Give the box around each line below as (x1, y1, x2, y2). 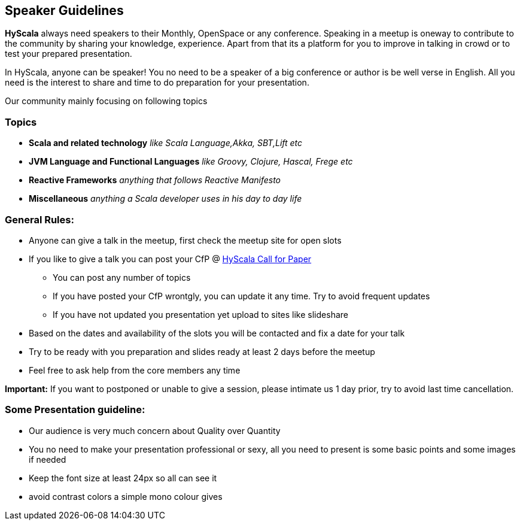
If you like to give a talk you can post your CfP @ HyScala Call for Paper (29, 253, 312, 264)
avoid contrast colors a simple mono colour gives (29, 491, 223, 502)
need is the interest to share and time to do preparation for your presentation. (5, 77, 309, 88)
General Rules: (5, 213, 74, 226)
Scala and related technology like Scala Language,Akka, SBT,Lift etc (29, 138, 303, 148)
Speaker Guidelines (5, 3, 124, 18)
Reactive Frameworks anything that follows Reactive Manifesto (29, 175, 281, 186)
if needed (29, 454, 66, 465)
